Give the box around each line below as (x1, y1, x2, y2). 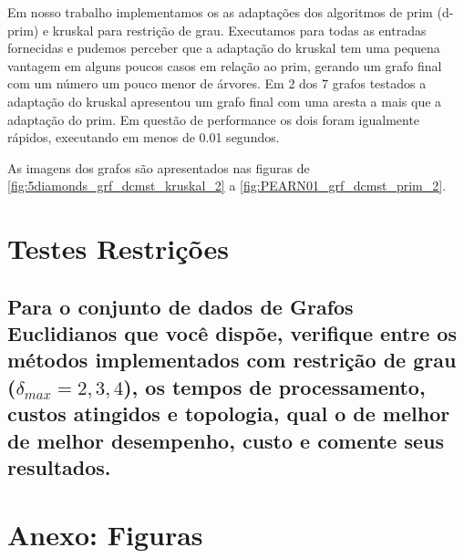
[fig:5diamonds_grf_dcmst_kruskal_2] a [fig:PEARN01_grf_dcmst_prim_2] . (7, 176, 447, 195)
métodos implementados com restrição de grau (7, 346, 457, 374)
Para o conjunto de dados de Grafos (7, 292, 354, 320)
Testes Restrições (7, 230, 230, 267)
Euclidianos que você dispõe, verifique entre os (7, 319, 457, 347)
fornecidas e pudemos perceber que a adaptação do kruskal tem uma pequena (7, 38, 440, 57)
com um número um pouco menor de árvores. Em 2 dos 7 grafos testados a (7, 74, 427, 93)
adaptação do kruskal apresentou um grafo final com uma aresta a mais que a (7, 91, 442, 110)
